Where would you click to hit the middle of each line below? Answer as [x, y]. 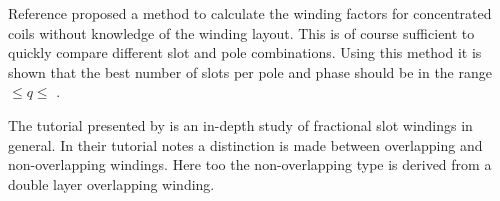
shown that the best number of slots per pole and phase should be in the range [250, 71]
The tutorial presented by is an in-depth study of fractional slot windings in [240, 124]
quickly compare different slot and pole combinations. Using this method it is [245, 52]
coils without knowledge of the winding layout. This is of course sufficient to [241, 32]
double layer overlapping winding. [111, 183]
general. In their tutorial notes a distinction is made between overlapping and [245, 144]
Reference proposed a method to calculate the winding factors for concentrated [250, 13]
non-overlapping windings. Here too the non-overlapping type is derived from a [250, 164]
